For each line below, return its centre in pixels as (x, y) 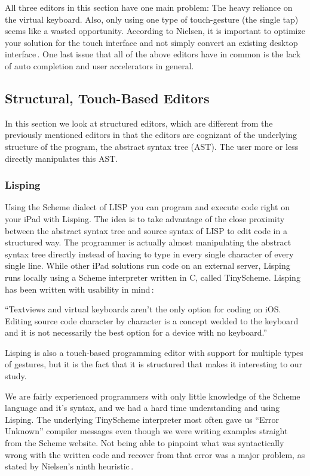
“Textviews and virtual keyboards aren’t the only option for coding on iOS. (143, 309)
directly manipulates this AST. (62, 158)
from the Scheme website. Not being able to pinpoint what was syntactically (145, 443)
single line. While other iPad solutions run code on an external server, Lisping (148, 265)
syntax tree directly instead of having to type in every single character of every (149, 254)
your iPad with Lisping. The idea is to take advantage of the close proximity (145, 218)
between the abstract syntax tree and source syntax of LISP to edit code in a (146, 230)
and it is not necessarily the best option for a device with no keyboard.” (136, 332)
